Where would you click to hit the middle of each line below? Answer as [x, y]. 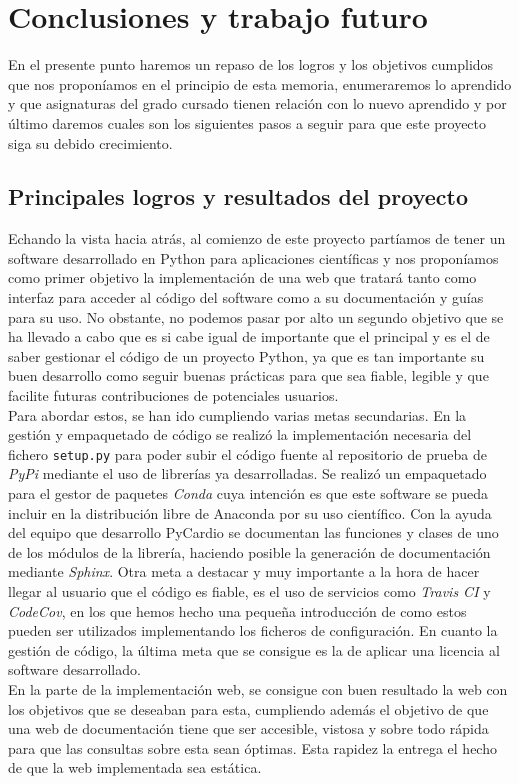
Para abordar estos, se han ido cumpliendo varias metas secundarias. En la [237, 414]
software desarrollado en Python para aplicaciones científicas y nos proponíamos [253, 257]
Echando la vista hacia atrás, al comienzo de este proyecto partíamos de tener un [257, 238]
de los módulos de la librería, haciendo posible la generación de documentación [249, 551]
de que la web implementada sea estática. [135, 767]
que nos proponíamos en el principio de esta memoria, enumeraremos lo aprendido [260, 83]
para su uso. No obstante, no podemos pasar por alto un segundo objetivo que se [256, 316]
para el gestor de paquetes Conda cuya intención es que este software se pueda [248, 493]
